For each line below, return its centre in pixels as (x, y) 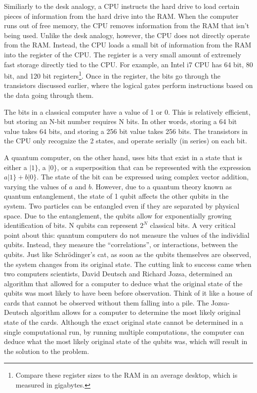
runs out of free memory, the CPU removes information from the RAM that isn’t (127, 25)
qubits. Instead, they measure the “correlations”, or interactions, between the (121, 244)
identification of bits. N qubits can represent (71, 225)
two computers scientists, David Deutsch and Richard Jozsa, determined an (118, 274)
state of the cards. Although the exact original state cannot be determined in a (124, 322)
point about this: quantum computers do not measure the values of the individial (127, 235)
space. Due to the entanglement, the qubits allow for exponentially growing (118, 215)
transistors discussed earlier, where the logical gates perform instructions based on (128, 85)
